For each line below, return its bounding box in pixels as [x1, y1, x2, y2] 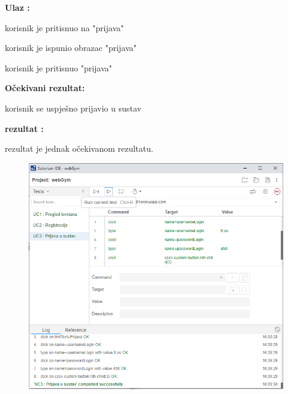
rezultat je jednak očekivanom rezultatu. [5, 142, 154, 155]
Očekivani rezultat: [5, 82, 85, 94]
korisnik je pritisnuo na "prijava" [5, 21, 124, 34]
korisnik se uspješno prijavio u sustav [5, 101, 142, 114]
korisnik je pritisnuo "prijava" [5, 61, 112, 74]
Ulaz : [5, 1, 30, 13]
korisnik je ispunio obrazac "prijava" [5, 41, 137, 54]
